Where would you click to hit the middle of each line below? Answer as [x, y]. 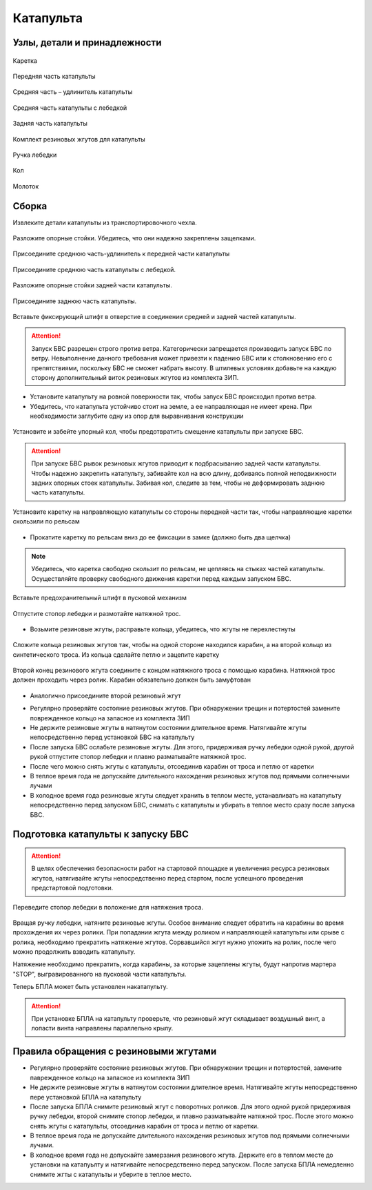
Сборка [30, 206]
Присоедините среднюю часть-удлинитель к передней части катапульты [121, 254]
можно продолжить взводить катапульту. [74, 952]
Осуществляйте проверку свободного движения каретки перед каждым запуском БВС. [161, 578]
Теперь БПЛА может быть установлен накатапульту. [90, 987]
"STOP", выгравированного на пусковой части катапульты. [100, 974]
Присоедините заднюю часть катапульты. [75, 301]
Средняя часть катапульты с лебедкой [70, 108]
